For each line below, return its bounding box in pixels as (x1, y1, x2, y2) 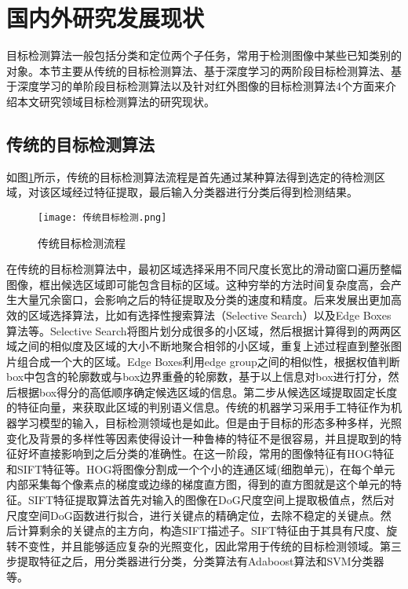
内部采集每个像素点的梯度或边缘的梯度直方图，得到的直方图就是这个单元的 (6, 476, 391, 492)
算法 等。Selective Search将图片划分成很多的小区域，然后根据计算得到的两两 (6, 322, 391, 338)
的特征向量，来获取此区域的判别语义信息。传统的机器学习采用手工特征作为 (6, 399, 391, 415)
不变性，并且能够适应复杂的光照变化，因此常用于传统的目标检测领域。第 (16, 537, 391, 554)
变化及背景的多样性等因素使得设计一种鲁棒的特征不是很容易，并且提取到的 (6, 430, 391, 446)
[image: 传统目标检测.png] (38, 211, 167, 223)
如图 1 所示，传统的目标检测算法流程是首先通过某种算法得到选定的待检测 (6, 168, 374, 185)
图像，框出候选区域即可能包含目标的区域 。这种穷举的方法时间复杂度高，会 (6, 276, 391, 292)
